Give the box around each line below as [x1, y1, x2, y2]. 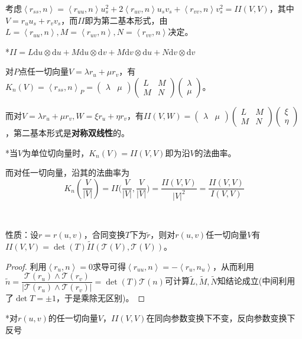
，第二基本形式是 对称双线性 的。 [5, 126, 129, 138]
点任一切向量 [19, 65, 69, 78]
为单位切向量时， [22, 146, 89, 159]
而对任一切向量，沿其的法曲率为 [5, 166, 129, 179]
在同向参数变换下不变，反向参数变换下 [146, 311, 295, 324]
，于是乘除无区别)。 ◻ [56, 292, 145, 304]
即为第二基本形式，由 [85, 14, 168, 26]
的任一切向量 [48, 311, 98, 324]
